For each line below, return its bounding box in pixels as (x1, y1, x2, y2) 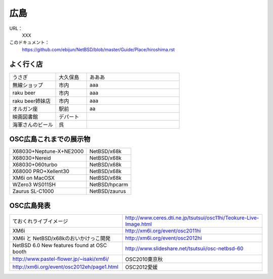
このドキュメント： (9, 39, 50, 46)
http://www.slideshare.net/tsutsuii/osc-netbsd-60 (125, 245, 244, 252)
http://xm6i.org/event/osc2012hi (125, 234, 202, 242)
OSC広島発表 (9, 201, 51, 210)
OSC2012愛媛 (125, 263, 158, 270)
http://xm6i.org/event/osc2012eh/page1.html (12, 263, 119, 270)
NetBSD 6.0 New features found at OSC (12, 242, 107, 249)
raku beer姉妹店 (12, 97, 51, 104)
